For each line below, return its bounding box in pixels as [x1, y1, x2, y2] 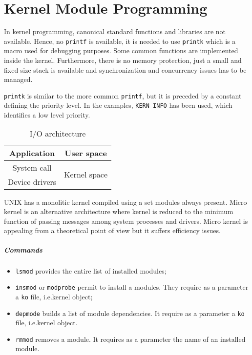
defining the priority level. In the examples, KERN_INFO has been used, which [4, 100, 232, 110]
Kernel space [64, 169, 108, 180]
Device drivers [8, 176, 57, 187]
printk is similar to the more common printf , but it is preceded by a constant [4, 90, 242, 100]
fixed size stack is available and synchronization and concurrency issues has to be [4, 64, 247, 75]
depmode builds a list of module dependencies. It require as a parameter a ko [15, 308, 245, 318]
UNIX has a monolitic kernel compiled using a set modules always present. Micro [4, 197, 247, 207]
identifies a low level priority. [4, 110, 90, 120]
